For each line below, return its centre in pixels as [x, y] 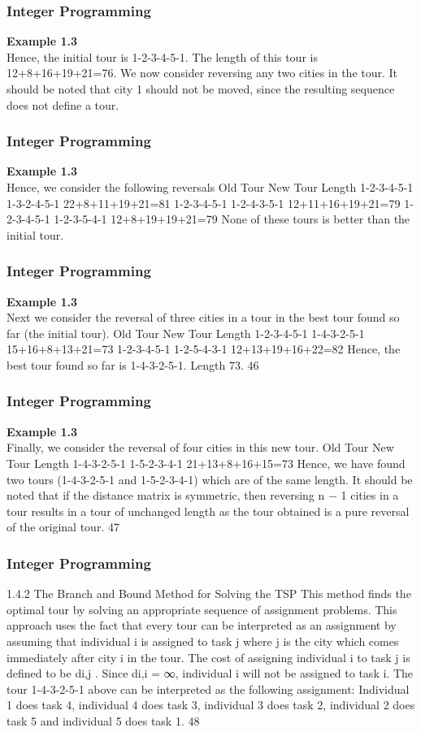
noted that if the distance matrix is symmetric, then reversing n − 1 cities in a [203, 495]
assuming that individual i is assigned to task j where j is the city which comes [203, 641]
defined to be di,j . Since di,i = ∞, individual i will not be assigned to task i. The [210, 673]
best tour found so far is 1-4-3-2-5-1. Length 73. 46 [133, 364]
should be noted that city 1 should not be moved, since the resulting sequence [201, 89]
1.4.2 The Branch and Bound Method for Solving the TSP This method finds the [209, 593]
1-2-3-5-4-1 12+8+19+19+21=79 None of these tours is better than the [232, 219]
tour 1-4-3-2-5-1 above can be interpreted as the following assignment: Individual [208, 689]
